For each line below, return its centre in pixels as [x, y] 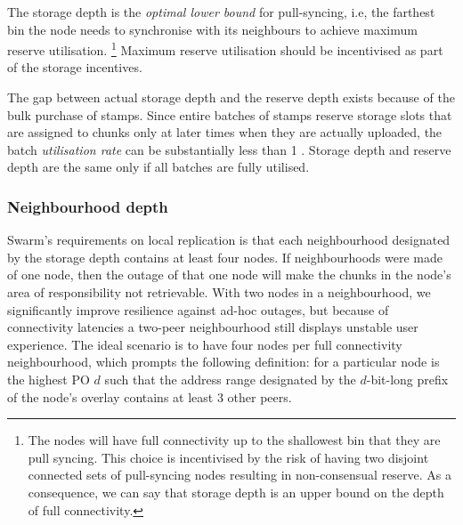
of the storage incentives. [75, 67]
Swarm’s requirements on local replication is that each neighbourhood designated [229, 240]
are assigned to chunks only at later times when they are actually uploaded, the [225, 132]
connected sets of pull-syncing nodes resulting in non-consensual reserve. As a [240, 475]
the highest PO [49, 379]
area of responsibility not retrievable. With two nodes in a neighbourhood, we [219, 292]
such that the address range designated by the [230, 379]
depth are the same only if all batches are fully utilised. [158, 167]
